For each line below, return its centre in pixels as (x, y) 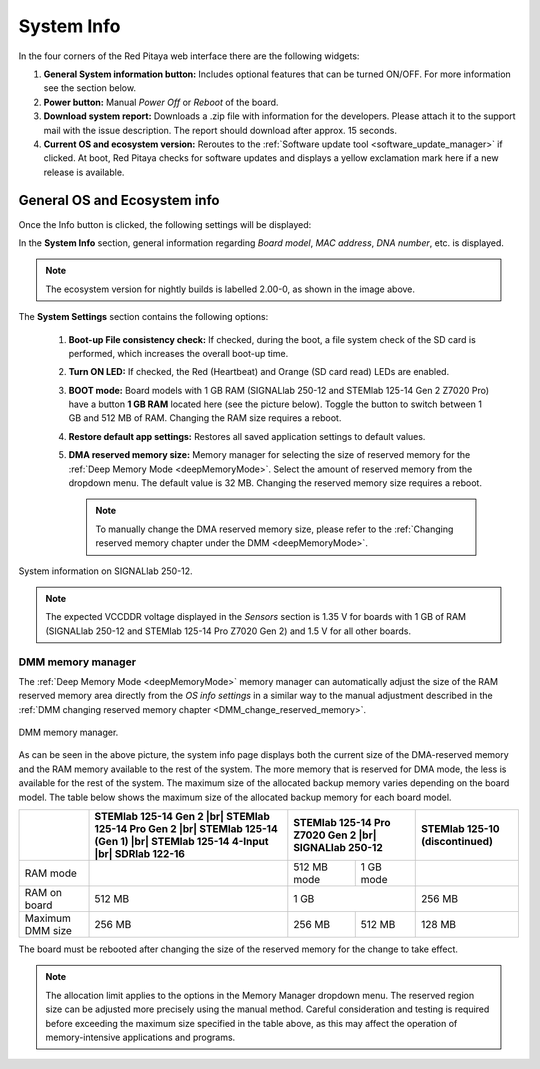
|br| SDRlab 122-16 (139, 854)
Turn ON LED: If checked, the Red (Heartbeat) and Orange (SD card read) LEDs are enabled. (259, 372)
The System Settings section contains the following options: (143, 317)
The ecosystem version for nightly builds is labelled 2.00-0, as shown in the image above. (230, 289)
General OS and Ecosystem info (119, 200)
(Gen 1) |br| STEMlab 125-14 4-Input (181, 842)
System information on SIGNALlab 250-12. (106, 571)
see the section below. (90, 88)
